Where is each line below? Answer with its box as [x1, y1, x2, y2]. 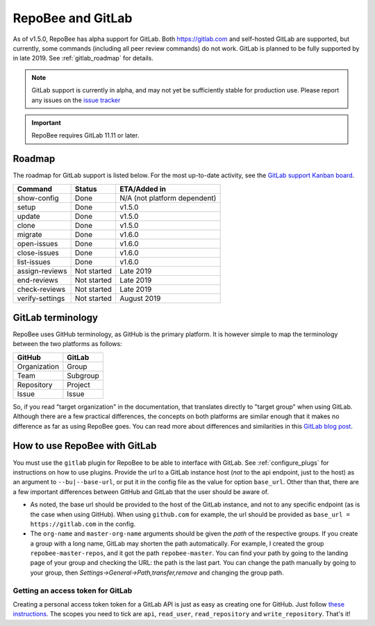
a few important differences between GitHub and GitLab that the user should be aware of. [12, 487, 269, 496]
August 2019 [119, 293, 161, 303]
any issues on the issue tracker [31, 96, 121, 104]
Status [74, 184, 97, 194]
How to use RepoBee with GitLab [12, 440, 157, 452]
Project [67, 379, 90, 389]
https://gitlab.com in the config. [30, 520, 136, 528]
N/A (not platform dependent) [119, 193, 217, 203]
